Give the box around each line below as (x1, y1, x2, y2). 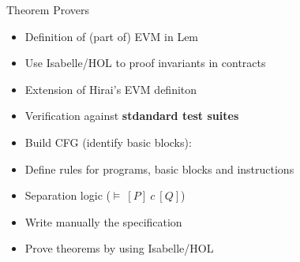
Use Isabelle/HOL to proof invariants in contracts (24, 54, 266, 71)
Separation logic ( (24, 187, 111, 204)
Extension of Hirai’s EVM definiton (24, 80, 197, 97)
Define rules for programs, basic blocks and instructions (24, 160, 294, 177)
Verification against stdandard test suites (24, 107, 239, 124)
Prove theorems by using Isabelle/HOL (24, 240, 214, 256)
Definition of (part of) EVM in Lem (24, 28, 199, 44)
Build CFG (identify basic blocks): (24, 133, 192, 150)
